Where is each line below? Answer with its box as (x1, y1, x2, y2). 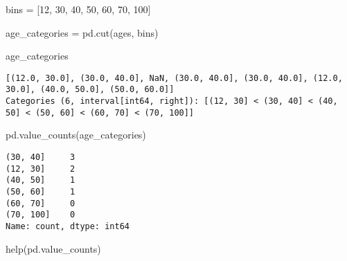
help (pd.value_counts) (6, 241, 101, 255)
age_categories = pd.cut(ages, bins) (6, 25, 159, 39)
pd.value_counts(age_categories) (6, 127, 146, 142)
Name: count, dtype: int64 (6, 221, 130, 231)
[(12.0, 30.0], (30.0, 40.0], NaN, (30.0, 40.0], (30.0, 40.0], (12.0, (6, 73, 343, 83)
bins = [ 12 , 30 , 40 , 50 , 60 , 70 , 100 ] (6, 2, 151, 16)
